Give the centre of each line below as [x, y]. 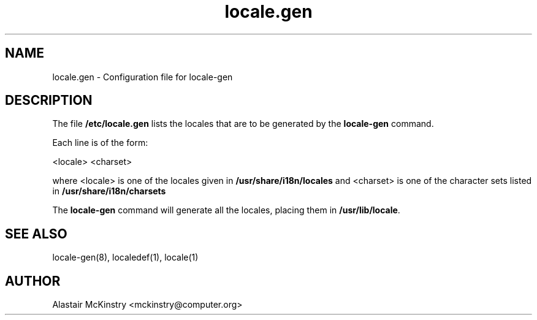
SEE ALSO [36, 234]
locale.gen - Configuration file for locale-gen [143, 77]
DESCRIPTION [49, 101]
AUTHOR [33, 281]
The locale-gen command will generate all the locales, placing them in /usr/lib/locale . [226, 210]
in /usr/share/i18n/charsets [109, 191]
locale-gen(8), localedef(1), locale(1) [125, 257]
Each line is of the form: [100, 143]
